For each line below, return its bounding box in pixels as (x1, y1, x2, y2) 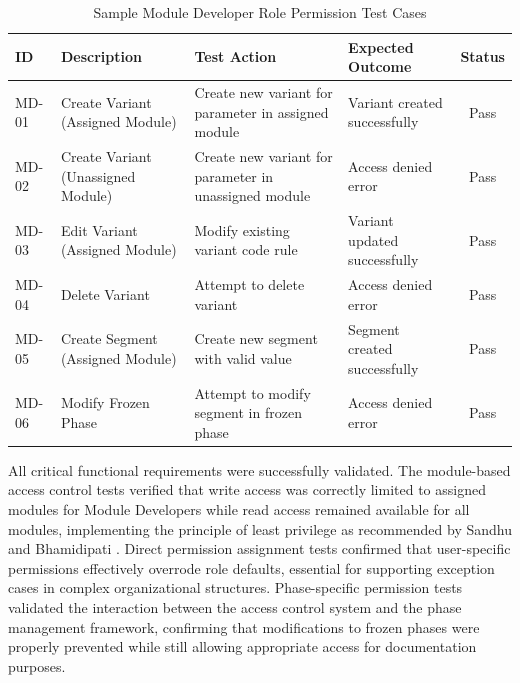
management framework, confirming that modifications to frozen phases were (8, 616, 480, 637)
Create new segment (194, 328, 318, 349)
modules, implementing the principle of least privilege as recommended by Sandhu (8, 518, 512, 539)
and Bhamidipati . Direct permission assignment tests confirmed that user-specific (8, 538, 511, 559)
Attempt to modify (194, 382, 311, 403)
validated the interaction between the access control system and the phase (8, 597, 462, 618)
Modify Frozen (60, 392, 150, 413)
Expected (348, 36, 414, 57)
